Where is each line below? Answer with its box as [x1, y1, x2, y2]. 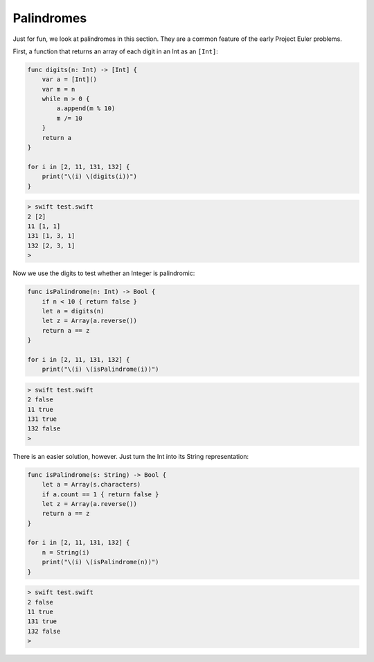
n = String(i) [42, 548, 90, 556]
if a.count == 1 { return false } [42, 490, 159, 498]
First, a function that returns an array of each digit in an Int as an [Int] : [12, 47, 218, 55]
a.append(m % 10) [56, 105, 116, 112]
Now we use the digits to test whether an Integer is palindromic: [12, 269, 195, 277]
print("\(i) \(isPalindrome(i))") [42, 365, 159, 374]
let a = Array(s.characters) [42, 480, 141, 489]
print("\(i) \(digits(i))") [42, 173, 138, 180]
